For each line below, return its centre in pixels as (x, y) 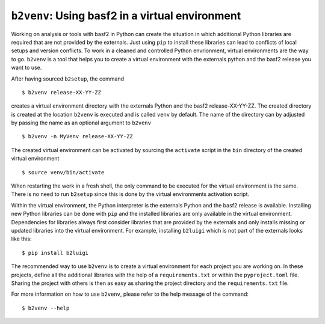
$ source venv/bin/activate (63, 172)
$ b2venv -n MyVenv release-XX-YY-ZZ (78, 136)
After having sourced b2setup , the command (68, 79)
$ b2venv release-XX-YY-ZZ (62, 92)
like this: (21, 239)
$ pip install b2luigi (55, 253)
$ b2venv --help (46, 308)
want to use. (26, 68)
